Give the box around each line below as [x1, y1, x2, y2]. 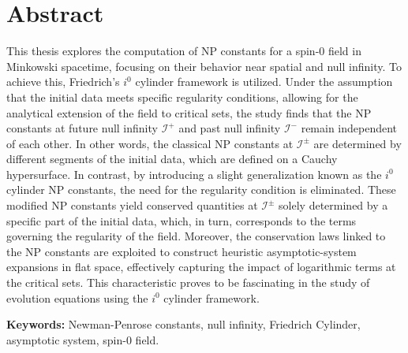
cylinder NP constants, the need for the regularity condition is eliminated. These [6, 181, 396, 198]
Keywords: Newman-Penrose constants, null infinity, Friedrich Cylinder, [6, 316, 361, 333]
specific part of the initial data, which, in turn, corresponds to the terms [6, 212, 357, 229]
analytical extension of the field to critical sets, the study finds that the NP [6, 104, 372, 121]
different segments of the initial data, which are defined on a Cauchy [6, 150, 338, 167]
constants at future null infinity [6, 120, 158, 136]
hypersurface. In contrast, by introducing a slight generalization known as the [6, 165, 382, 182]
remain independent [301, 120, 398, 136]
